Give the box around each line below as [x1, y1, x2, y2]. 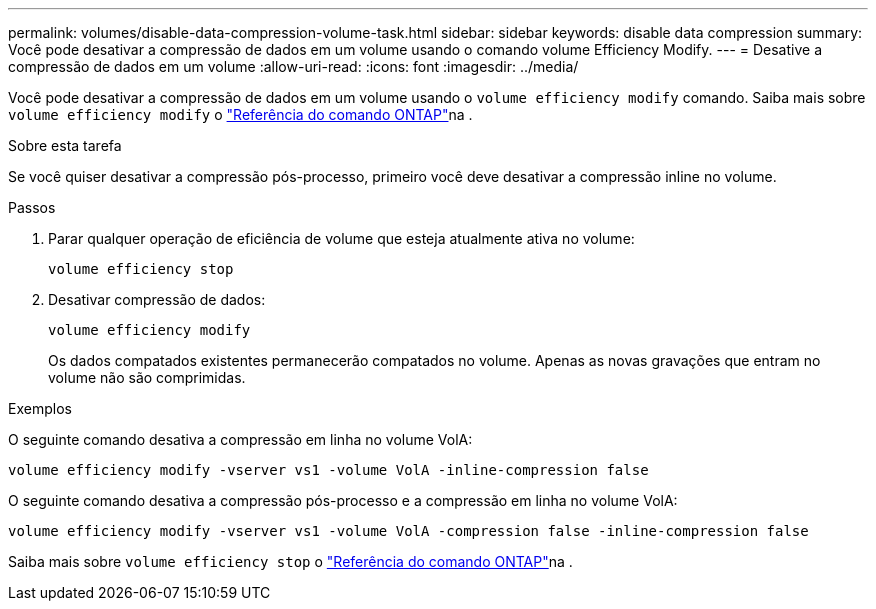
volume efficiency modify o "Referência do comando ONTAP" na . [8, 106, 473, 123]
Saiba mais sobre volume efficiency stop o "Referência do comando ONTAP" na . [8, 553, 573, 570]
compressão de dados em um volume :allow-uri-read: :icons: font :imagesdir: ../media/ [8, 58, 579, 75]
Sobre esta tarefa [8, 137, 122, 154]
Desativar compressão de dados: [48, 291, 266, 308]
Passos [8, 199, 56, 216]
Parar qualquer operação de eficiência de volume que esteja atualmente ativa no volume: [48, 230, 635, 247]
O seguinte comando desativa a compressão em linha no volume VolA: [8, 431, 473, 448]
